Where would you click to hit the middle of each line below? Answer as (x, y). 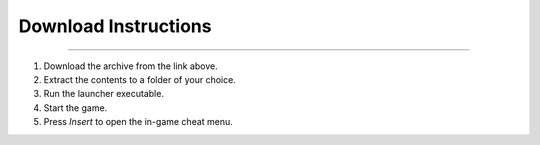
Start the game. (75, 107)
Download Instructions (115, 26)
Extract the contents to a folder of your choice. (140, 79)
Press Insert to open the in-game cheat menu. (138, 122)
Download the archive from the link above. (131, 66)
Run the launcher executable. (104, 94)
